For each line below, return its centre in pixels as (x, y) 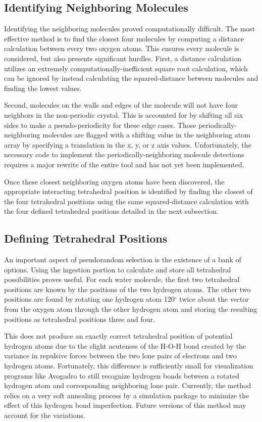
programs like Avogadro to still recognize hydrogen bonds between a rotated (122, 375)
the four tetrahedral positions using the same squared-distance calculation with (126, 201)
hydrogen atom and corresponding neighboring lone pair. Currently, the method (128, 385)
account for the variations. (45, 415)
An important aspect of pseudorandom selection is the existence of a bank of (123, 260)
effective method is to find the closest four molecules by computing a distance (124, 38)
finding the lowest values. (43, 88)
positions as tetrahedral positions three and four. (80, 319)
